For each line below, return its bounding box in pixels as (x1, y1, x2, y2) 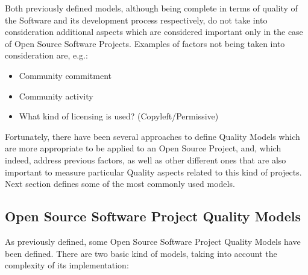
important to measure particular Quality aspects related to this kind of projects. (5, 165, 302, 178)
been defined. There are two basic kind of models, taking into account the (5, 247, 277, 259)
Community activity (19, 89, 93, 102)
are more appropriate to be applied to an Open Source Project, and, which (5, 142, 281, 154)
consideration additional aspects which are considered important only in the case (5, 25, 303, 38)
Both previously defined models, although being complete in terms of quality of (5, 2, 298, 14)
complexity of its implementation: (5, 259, 129, 271)
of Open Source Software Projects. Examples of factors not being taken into (5, 37, 285, 49)
